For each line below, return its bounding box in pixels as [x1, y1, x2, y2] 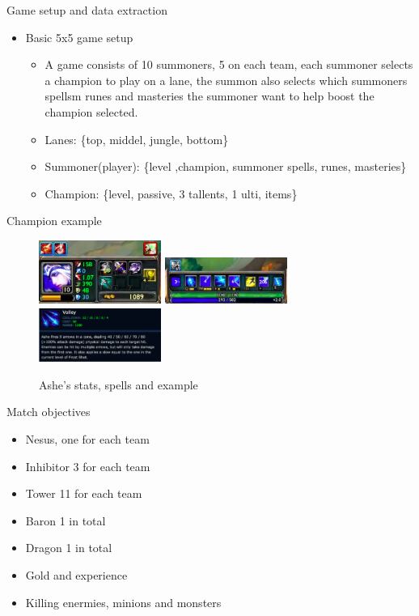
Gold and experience [25, 566, 128, 583]
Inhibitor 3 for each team [25, 457, 150, 474]
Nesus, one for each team [25, 430, 150, 447]
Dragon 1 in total [25, 539, 112, 556]
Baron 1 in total [25, 512, 106, 529]
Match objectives [6, 403, 91, 420]
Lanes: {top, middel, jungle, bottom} [44, 130, 229, 147]
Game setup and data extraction [6, 2, 167, 18]
